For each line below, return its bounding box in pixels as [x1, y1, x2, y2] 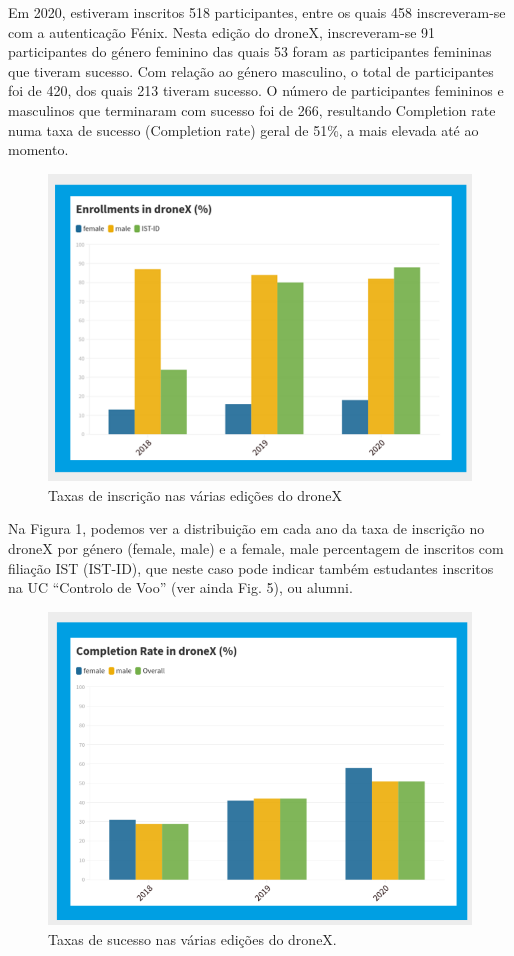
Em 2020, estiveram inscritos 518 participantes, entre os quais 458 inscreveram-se [8, 2, 506, 22]
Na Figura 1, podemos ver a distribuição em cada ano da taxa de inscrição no [8, 518, 485, 539]
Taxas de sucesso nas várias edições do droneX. [48, 928, 337, 949]
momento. [8, 139, 69, 160]
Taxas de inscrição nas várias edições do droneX [48, 484, 343, 505]
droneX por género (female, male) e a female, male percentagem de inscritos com [8, 537, 504, 558]
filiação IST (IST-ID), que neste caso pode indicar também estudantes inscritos [8, 557, 494, 578]
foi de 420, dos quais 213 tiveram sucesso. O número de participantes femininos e [8, 80, 504, 101]
